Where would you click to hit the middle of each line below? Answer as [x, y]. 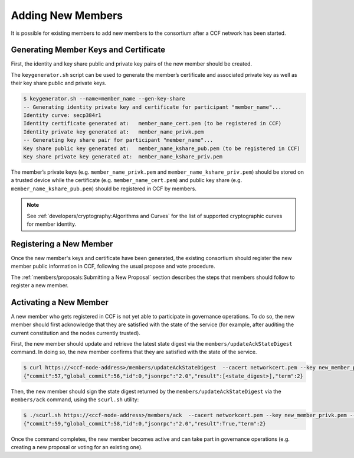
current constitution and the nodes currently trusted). [76, 333]
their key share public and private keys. [59, 83]
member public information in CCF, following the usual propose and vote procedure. [113, 267]
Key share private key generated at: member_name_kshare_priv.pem [123, 156]
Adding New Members [67, 15]
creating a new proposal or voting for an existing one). [77, 447]
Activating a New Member [60, 302]
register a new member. [40, 285]
